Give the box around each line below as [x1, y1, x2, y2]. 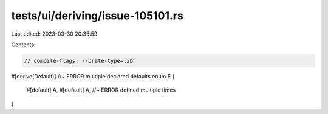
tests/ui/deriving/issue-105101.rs [11, 9, 183, 22]
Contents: [11, 41, 36, 48]
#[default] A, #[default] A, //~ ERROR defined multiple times [26, 86, 176, 93]
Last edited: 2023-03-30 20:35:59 [11, 30, 98, 37]
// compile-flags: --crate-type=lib [24, 57, 134, 64]
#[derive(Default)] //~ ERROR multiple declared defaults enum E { [11, 72, 175, 80]
